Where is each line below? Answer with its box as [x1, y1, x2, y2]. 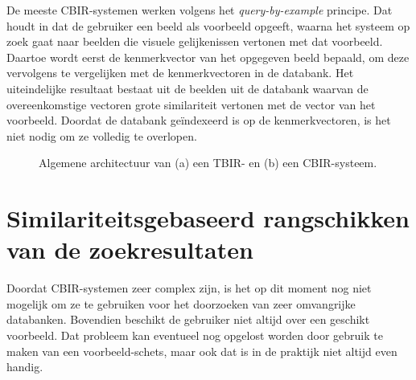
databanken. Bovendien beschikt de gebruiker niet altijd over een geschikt [6, 311, 370, 328]
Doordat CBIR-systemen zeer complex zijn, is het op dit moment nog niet [6, 280, 372, 296]
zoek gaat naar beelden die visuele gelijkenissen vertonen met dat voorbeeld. [6, 33, 383, 50]
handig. [6, 358, 43, 375]
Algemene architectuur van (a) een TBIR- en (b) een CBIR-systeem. [39, 154, 377, 171]
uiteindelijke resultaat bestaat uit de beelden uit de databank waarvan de [6, 80, 369, 96]
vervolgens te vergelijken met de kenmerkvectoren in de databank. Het [6, 64, 354, 81]
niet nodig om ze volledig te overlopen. [6, 127, 197, 144]
